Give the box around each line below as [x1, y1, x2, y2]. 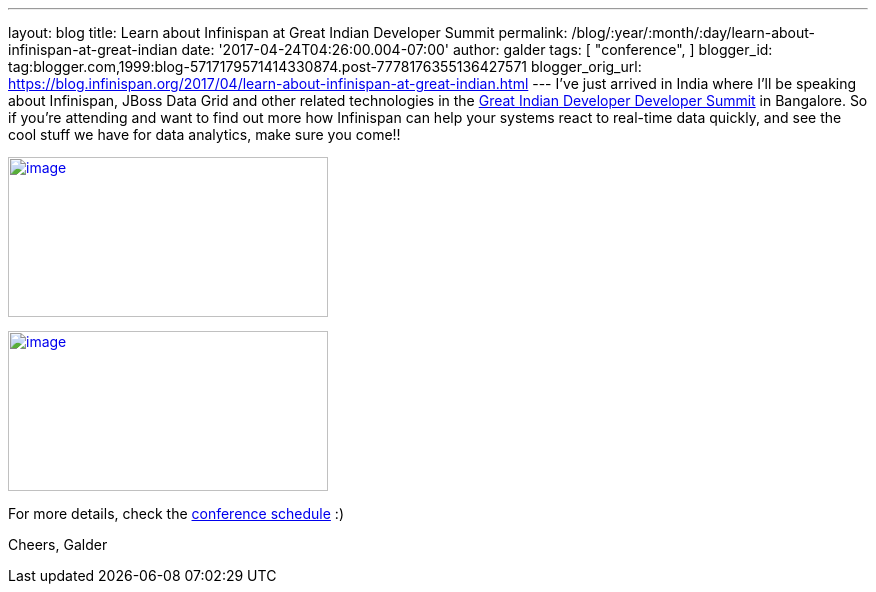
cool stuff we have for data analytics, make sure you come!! [8, 126, 401, 143]
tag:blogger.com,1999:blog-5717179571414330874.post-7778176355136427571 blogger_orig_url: [8, 58, 642, 75]
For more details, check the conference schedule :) [8, 505, 344, 522]
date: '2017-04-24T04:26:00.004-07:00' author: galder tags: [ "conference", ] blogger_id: [181, 41, 773, 58]
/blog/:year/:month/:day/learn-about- [571, 24, 816, 41]
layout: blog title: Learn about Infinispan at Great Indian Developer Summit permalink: [8, 24, 568, 41]
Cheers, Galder [8, 536, 108, 553]
